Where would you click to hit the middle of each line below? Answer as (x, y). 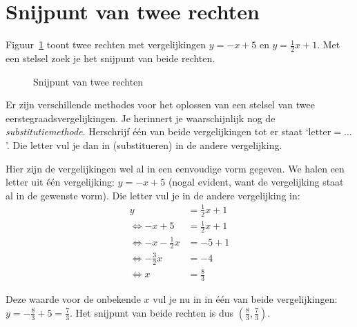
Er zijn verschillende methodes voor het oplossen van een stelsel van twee (160, 105)
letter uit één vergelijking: (60, 182)
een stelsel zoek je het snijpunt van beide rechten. (110, 58)
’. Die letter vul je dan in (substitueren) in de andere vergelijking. (144, 145)
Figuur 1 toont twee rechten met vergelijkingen (106, 44)
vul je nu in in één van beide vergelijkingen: (245, 299)
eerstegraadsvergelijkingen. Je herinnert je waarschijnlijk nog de (141, 118)
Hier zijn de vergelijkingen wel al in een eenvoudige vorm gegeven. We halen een (175, 168)
